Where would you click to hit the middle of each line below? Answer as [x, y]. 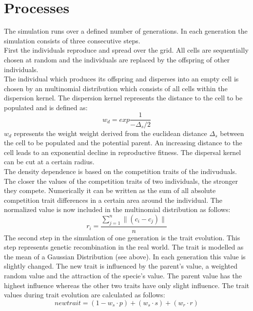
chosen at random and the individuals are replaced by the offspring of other [117, 59]
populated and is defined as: [46, 107]
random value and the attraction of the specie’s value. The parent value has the [123, 276]
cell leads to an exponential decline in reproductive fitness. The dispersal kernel [123, 152]
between [232, 133]
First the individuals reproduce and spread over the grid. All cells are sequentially [126, 50]
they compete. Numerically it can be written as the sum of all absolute [110, 190]
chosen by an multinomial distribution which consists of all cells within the [116, 88]
